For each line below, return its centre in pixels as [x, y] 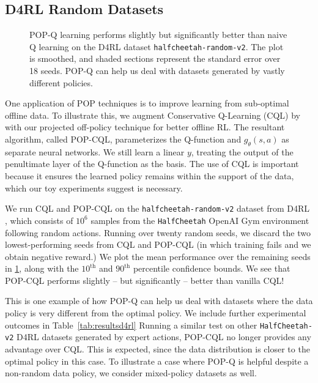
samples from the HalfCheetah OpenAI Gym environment [200, 220]
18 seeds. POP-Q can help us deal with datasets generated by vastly [157, 71]
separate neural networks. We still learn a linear [95, 151]
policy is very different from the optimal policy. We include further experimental [156, 313]
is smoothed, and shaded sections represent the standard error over [155, 58]
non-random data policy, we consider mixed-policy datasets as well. [131, 373]
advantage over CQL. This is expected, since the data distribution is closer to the [157, 348]
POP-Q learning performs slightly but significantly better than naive [158, 35]
